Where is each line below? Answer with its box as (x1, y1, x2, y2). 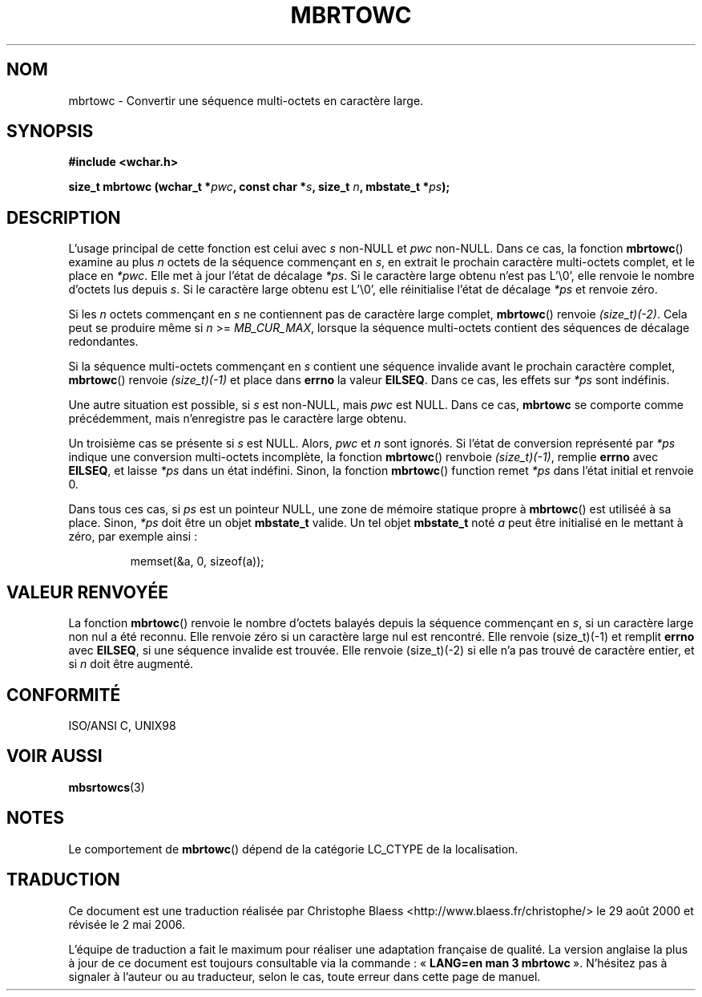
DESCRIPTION (6, 207, 121, 228)
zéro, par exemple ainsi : (68, 529, 198, 544)
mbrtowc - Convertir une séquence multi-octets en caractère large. (68, 93, 424, 107)
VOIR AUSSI (6, 746, 103, 767)
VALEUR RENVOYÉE (6, 582, 168, 602)
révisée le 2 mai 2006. (68, 917, 186, 931)
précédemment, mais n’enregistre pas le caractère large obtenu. (68, 411, 407, 426)
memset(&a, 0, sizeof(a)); (130, 554, 264, 569)
